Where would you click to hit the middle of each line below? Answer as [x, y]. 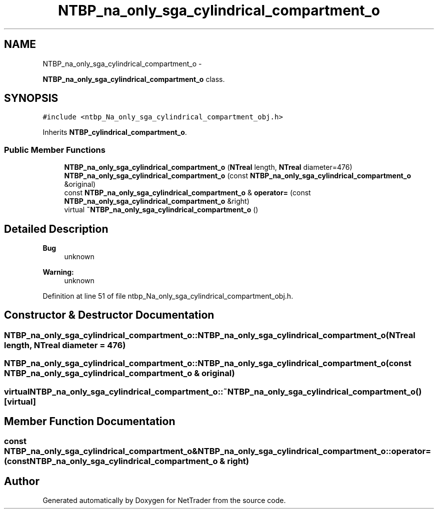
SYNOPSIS [31, 98]
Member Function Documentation [90, 422]
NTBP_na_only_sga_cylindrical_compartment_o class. [134, 79]
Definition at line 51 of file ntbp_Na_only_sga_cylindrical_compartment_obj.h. [168, 296]
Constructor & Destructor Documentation [109, 315]
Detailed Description [56, 229]
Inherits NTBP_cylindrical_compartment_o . [115, 132]
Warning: [58, 272]
